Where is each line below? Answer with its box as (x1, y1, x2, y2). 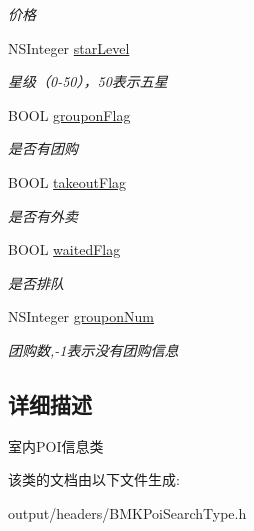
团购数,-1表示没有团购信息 (8, 339, 179, 360)
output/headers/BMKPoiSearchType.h (8, 502, 247, 523)
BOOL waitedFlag (8, 239, 121, 260)
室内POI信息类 (8, 435, 104, 456)
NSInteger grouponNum (8, 306, 154, 327)
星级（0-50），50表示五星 (8, 71, 168, 92)
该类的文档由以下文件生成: (8, 469, 180, 490)
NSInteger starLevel (8, 37, 130, 58)
